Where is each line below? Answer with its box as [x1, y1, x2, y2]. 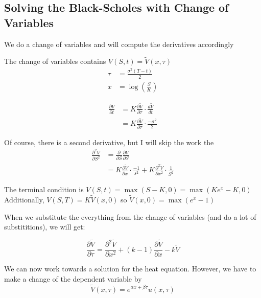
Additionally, [4, 194, 44, 205]
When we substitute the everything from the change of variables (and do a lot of [4, 211, 256, 222]
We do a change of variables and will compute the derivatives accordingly [4, 38, 234, 49]
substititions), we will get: [4, 221, 85, 232]
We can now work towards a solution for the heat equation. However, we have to [4, 263, 256, 274]
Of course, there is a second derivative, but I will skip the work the [4, 136, 214, 147]
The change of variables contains [4, 56, 106, 66]
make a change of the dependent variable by [4, 273, 142, 284]
